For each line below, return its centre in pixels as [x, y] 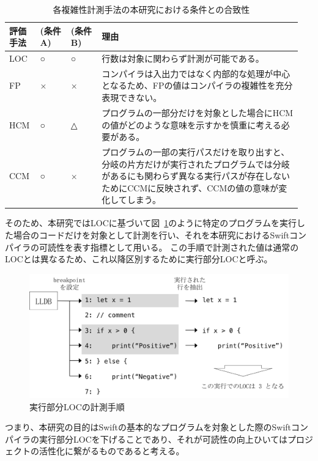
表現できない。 [132, 98]
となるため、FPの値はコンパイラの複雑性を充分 [197, 85]
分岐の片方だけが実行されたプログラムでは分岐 [196, 164]
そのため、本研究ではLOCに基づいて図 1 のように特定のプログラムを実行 [151, 223]
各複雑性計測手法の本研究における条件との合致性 [151, 9]
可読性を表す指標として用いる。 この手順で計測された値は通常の [169, 247]
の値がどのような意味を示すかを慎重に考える [191, 124]
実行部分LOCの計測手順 [77, 406]
